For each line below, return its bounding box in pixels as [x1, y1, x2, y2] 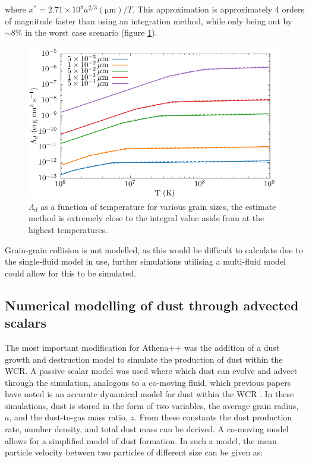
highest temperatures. [29, 223, 108, 235]
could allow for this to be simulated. [5, 266, 137, 279]
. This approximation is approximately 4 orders [132, 3, 305, 15]
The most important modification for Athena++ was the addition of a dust [5, 341, 280, 353]
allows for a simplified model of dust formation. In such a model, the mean [5, 434, 277, 447]
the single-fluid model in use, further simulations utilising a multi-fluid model [5, 255, 286, 268]
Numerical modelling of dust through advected [5, 296, 299, 314]
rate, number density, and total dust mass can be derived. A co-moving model [5, 423, 289, 435]
